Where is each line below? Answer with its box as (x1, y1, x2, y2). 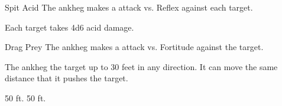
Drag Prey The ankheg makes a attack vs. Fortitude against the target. (5, 41, 264, 53)
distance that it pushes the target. (5, 72, 128, 84)
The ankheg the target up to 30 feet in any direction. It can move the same (5, 60, 278, 72)
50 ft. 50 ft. (5, 91, 46, 104)
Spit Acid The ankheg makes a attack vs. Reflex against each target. (5, 1, 253, 13)
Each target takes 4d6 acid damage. (5, 21, 134, 33)
